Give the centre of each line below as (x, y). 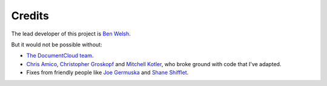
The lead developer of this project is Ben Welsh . (71, 34)
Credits (30, 16)
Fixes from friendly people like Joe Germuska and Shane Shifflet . (107, 73)
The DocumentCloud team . (60, 56)
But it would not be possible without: (57, 45)
